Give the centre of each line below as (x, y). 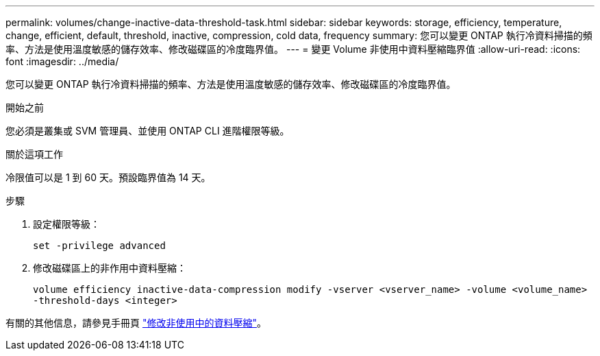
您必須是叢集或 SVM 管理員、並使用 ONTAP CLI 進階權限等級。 (148, 131)
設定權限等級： (66, 224)
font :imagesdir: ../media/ (62, 61)
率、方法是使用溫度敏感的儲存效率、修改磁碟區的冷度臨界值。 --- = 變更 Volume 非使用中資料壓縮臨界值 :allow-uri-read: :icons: (293, 49)
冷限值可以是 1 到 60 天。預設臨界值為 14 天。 (108, 177)
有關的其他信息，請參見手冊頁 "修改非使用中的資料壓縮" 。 (136, 323)
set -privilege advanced (99, 246)
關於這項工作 (34, 154)
